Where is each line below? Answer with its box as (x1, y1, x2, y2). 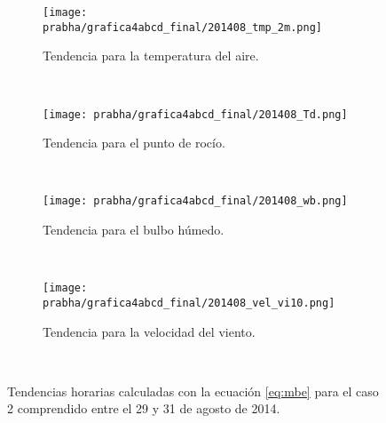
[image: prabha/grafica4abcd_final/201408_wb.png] (43, 195, 348, 208)
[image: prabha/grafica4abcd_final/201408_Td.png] (43, 108, 348, 121)
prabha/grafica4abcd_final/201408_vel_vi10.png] (43, 296, 335, 309)
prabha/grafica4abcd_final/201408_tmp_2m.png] (43, 20, 322, 34)
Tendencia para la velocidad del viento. (43, 322, 256, 340)
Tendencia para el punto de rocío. (43, 133, 225, 152)
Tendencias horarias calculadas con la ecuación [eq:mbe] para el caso (7, 381, 379, 400)
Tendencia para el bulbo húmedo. (43, 220, 225, 238)
